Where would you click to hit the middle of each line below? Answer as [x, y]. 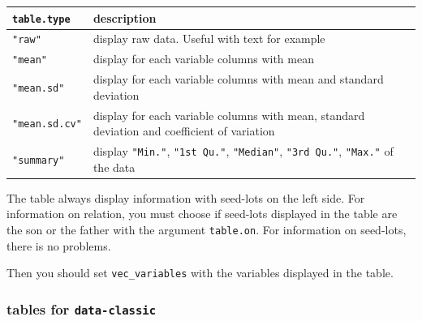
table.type [41, 19]
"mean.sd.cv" [47, 124]
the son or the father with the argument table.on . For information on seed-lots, [207, 230]
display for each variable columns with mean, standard [229, 115]
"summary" [39, 160]
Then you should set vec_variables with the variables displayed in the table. [200, 273]
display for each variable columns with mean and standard [238, 79]
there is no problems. [59, 245]
